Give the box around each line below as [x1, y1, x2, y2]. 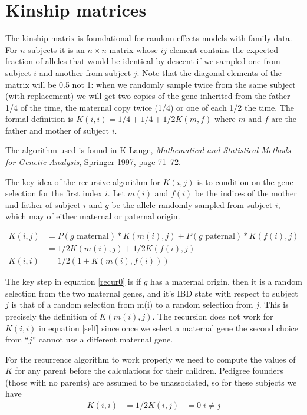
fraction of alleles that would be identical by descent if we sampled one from [5, 55, 280, 67]
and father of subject [5, 198, 81, 210]
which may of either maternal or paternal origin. [5, 210, 180, 222]
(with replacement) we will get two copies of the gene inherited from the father [5, 90, 291, 102]
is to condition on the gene [197, 175, 293, 187]
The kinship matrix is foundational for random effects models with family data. [5, 32, 292, 44]
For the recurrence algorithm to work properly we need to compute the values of [5, 353, 296, 365]
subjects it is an [28, 43, 85, 55]
